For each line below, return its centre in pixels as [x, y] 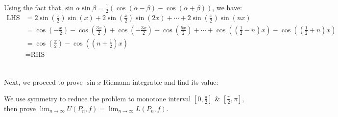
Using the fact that [33, 7]
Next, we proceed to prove [43, 82]
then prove [20, 108]
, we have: [227, 7]
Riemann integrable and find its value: [161, 82]
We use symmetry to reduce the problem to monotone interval [97, 98]
